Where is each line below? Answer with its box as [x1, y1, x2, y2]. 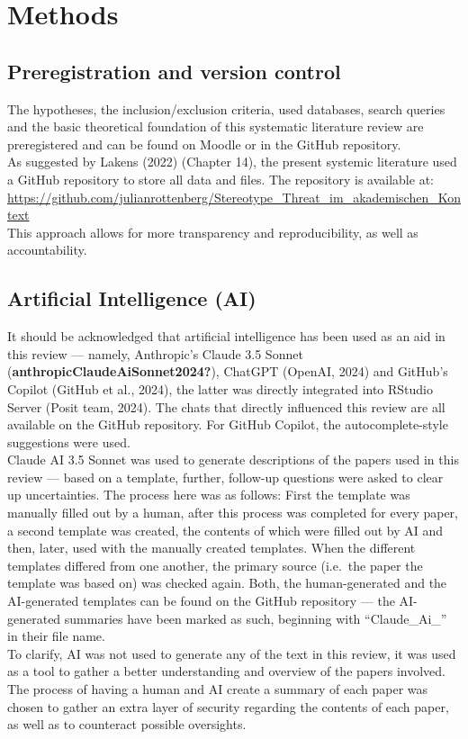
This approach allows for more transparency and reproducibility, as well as [7, 222, 418, 241]
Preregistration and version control [7, 57, 341, 85]
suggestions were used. [7, 432, 130, 451]
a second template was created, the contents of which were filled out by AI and [7, 520, 444, 539]
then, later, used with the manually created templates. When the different [7, 538, 416, 557]
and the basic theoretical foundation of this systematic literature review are [7, 117, 424, 136]
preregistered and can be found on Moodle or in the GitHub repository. [7, 134, 401, 153]
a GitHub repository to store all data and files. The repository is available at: [7, 169, 434, 188]
